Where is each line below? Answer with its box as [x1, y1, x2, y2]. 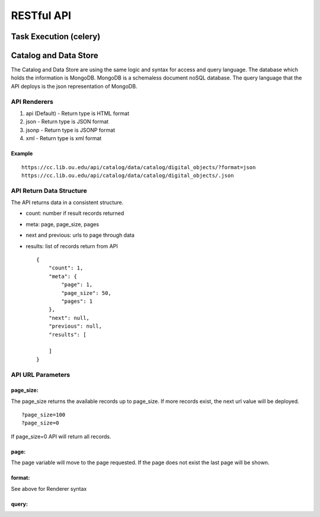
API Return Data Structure [11, 186, 87, 195]
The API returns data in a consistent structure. [11, 199, 124, 206]
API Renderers [11, 97, 53, 106]
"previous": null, [48, 323, 103, 329]
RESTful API [11, 9, 71, 22]
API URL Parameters [11, 370, 71, 379]
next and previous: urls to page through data [25, 231, 135, 239]
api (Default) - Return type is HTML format [25, 110, 130, 117]
